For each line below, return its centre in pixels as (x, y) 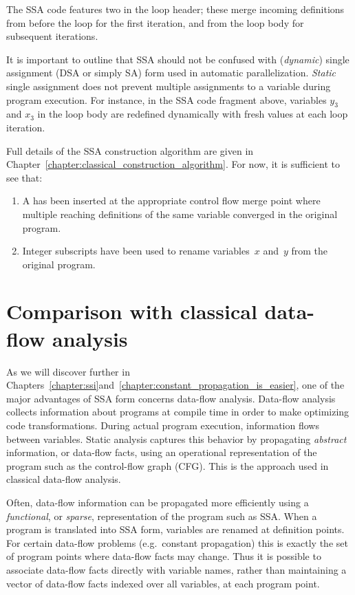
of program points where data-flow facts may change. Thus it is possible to (164, 556)
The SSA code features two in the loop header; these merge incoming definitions (175, 9)
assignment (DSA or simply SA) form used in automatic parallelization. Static (171, 73)
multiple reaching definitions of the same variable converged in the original (180, 214)
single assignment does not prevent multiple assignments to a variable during (169, 86)
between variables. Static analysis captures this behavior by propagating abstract (176, 439)
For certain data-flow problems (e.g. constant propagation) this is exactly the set (177, 542)
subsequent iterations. (52, 36)
